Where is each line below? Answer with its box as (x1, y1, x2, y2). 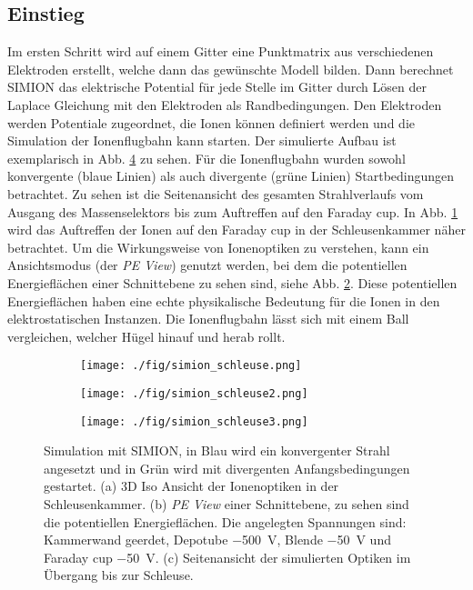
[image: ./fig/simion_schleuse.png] (80, 359, 302, 373)
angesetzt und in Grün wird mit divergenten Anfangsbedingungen (44, 458, 410, 477)
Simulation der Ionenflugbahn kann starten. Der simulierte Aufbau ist (7, 131, 397, 150)
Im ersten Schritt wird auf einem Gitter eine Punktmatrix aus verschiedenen (7, 42, 434, 61)
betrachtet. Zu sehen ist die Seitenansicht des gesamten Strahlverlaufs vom (7, 184, 424, 203)
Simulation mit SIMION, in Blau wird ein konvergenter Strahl (44, 441, 390, 460)
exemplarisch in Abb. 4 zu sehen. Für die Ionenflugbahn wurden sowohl (7, 148, 406, 167)
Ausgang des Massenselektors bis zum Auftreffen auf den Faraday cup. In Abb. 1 (7, 202, 458, 221)
